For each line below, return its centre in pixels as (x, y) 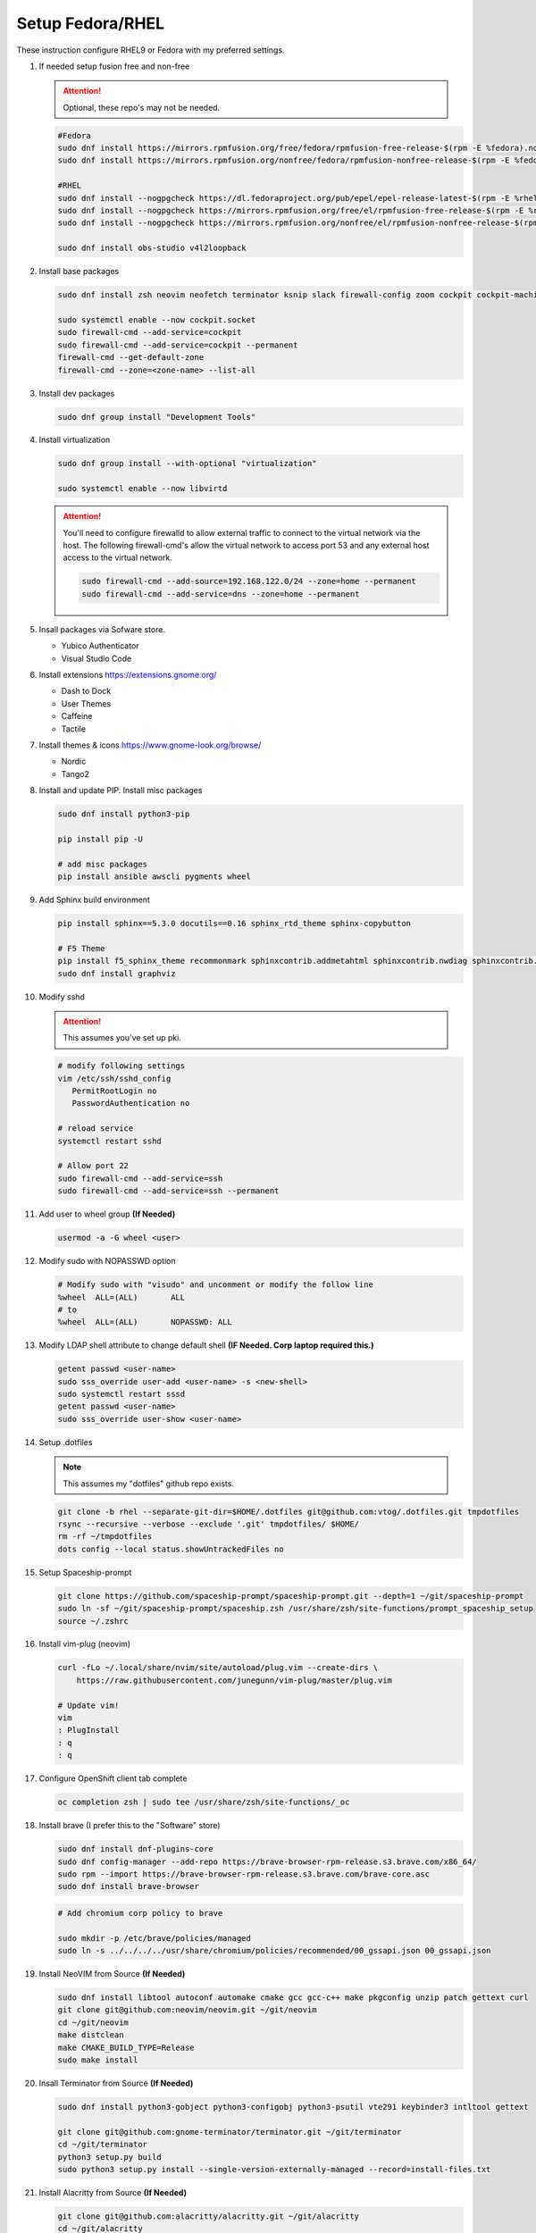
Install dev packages (77, 393)
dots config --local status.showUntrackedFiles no (171, 1549)
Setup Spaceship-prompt (85, 1572)
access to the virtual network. (118, 557)
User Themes (86, 703)
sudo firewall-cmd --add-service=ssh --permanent (168, 1191)
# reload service (96, 1129)
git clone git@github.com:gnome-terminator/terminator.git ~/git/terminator (230, 2132)
